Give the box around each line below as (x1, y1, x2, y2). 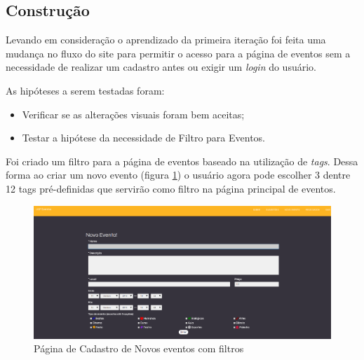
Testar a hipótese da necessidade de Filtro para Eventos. (22, 130, 266, 145)
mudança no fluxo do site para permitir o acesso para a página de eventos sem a (6, 46, 351, 60)
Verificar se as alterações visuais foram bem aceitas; (22, 106, 245, 121)
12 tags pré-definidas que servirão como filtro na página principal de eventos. (6, 181, 336, 195)
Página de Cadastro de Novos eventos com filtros (34, 341, 244, 356)
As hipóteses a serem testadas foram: (6, 83, 165, 97)
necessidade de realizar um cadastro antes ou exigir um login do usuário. (6, 60, 316, 74)
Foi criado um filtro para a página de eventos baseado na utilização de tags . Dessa (6, 153, 358, 168)
